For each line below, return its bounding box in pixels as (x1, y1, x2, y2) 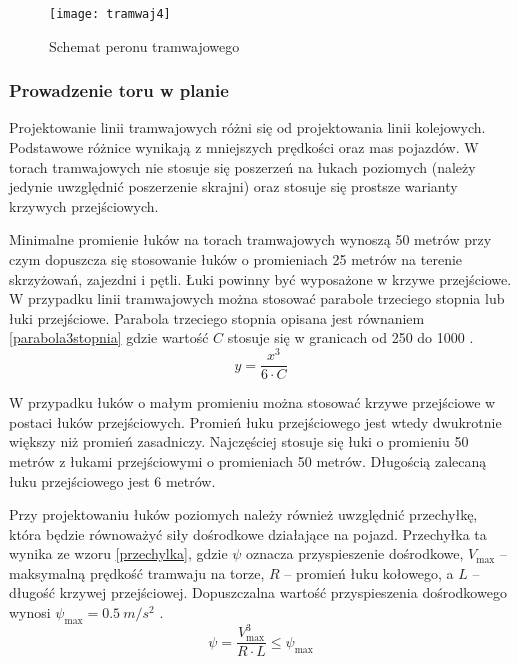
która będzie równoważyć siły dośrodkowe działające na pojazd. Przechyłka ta (9, 523, 487, 544)
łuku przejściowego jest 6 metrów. (9, 470, 216, 491)
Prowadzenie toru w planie (9, 78, 229, 103)
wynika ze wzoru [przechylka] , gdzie (9, 543, 228, 564)
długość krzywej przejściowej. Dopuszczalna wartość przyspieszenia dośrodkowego (9, 582, 507, 603)
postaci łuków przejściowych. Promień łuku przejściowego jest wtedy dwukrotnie (9, 411, 502, 432)
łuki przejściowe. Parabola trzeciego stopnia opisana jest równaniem (9, 307, 425, 328)
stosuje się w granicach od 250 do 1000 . (227, 327, 474, 348)
